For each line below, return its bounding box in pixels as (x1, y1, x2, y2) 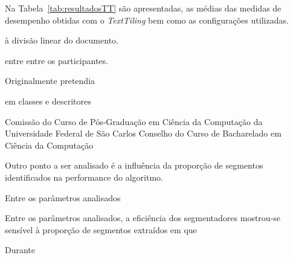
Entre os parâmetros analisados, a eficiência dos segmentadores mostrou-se (5, 211, 281, 224)
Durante (5, 243, 36, 256)
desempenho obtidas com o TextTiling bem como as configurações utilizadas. (5, 13, 289, 26)
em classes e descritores (5, 94, 91, 107)
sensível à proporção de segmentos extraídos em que (5, 223, 197, 236)
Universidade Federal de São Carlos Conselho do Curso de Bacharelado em (5, 127, 282, 140)
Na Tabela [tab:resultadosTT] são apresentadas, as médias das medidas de (5, 2, 282, 14)
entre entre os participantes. (5, 54, 108, 66)
